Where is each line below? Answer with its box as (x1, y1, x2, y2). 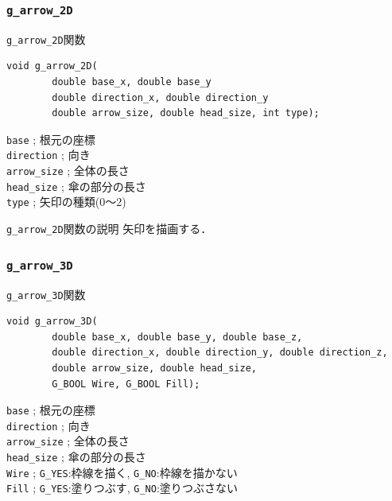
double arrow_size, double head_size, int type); (52, 107, 320, 119)
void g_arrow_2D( (6, 60, 98, 72)
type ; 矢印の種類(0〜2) (6, 193, 126, 210)
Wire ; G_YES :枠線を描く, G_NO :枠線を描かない (6, 464, 238, 480)
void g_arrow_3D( (6, 316, 98, 328)
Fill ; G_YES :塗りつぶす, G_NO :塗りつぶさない (6, 480, 238, 496)
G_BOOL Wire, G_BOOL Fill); (52, 378, 200, 390)
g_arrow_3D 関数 (6, 285, 86, 302)
